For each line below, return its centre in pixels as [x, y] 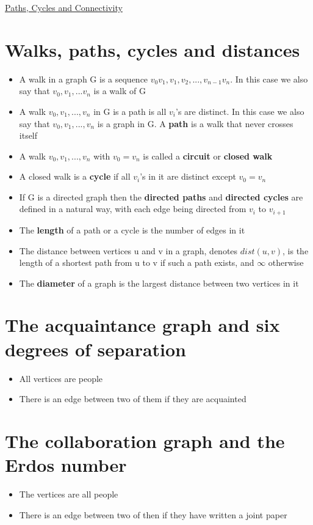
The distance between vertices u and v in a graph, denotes [128, 250]
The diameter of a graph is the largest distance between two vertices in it [159, 283]
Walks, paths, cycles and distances [153, 49]
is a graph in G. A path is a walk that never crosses [195, 123]
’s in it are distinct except [188, 176]
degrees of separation [95, 349]
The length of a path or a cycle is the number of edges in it [132, 229]
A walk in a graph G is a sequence [84, 79]
